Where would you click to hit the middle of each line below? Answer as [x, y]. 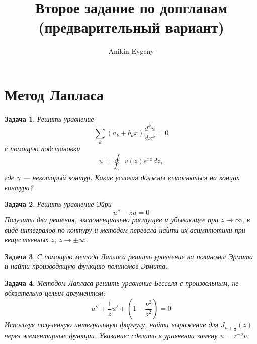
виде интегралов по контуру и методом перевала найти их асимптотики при [125, 229]
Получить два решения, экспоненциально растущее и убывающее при [112, 219]
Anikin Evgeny [131, 51]
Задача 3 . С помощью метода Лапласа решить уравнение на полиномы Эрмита [129, 256]
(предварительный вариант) [131, 27]
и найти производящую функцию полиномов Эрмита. [86, 266]
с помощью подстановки [42, 148]
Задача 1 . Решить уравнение [49, 118]
